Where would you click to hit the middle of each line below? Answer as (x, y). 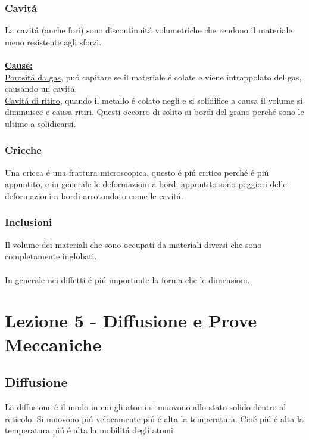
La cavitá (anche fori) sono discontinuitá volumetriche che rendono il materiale (149, 30)
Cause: (19, 65)
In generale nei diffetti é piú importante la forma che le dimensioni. (127, 279)
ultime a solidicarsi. (40, 123)
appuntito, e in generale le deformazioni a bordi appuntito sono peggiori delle (146, 184)
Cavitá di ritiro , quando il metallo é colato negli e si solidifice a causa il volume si (154, 100)
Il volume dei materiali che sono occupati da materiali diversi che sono (133, 244)
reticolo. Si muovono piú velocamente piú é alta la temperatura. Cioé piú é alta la (154, 418)
